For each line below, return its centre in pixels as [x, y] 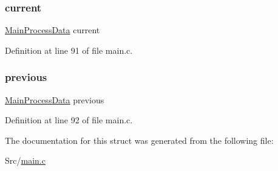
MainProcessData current [53, 30]
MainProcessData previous [55, 99]
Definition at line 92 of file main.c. [69, 120]
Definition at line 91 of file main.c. [69, 50]
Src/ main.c [25, 160]
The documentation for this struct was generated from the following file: [139, 140]
